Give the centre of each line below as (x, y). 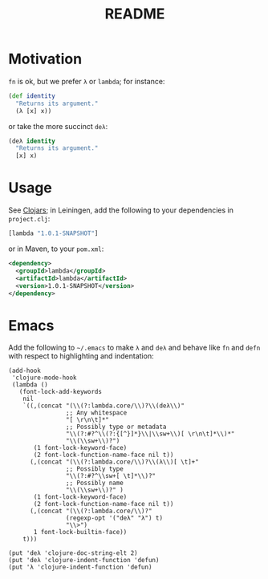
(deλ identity (32, 141)
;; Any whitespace (96, 413)
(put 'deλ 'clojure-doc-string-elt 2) (73, 553)
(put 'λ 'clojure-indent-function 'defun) (80, 567)
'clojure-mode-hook (45, 378)
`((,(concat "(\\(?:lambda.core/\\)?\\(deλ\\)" (104, 406)
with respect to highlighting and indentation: (81, 356)
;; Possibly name (95, 483)
